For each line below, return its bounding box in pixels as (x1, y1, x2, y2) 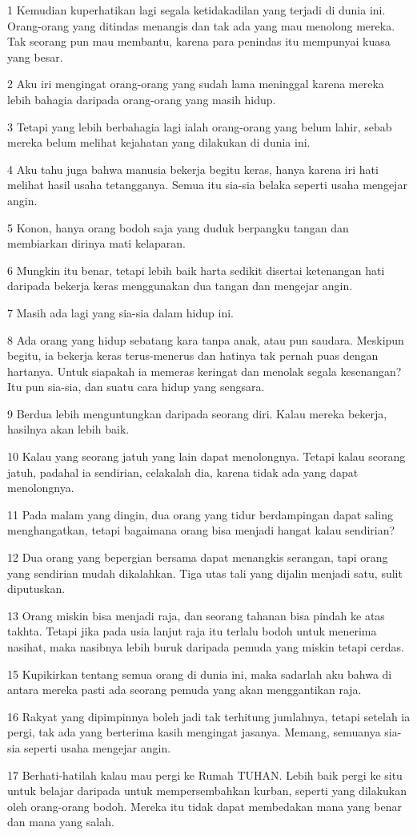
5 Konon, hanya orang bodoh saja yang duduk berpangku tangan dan (7, 219, 349, 236)
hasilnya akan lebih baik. (7, 421, 130, 438)
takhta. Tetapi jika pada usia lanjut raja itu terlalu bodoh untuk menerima (7, 623, 377, 639)
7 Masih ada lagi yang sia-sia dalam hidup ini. (7, 304, 234, 321)
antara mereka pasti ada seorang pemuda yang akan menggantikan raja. (7, 681, 362, 698)
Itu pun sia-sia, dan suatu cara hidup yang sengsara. (7, 378, 265, 395)
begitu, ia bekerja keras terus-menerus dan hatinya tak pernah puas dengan (7, 347, 379, 364)
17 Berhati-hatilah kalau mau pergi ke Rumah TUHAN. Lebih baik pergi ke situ (7, 766, 403, 783)
